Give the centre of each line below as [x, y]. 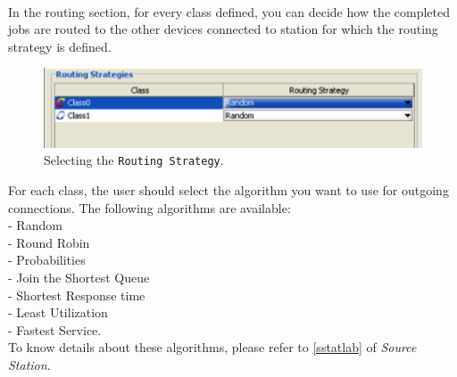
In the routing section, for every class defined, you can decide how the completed [229, 11]
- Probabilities [47, 260]
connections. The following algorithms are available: [150, 207]
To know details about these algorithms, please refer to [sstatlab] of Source [212, 347]
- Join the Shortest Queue [79, 278]
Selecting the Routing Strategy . [134, 160]
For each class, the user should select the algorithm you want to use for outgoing [228, 190]
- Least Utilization [58, 312]
